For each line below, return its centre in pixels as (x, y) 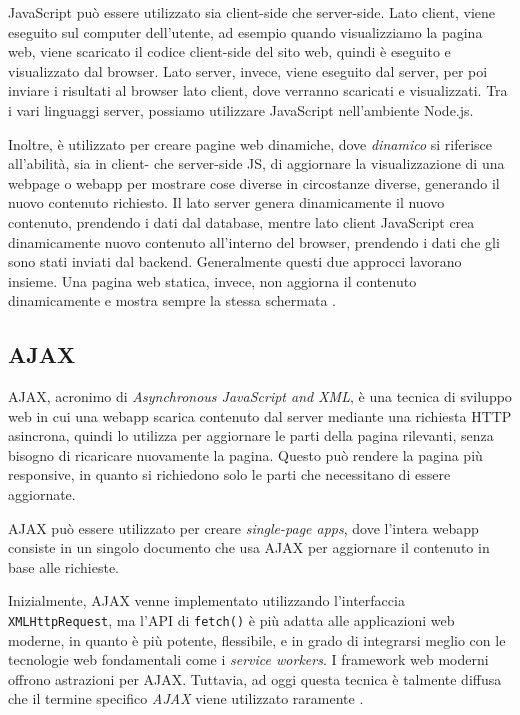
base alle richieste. (64, 566)
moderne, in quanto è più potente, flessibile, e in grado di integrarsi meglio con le (257, 639)
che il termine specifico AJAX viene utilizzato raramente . (186, 698)
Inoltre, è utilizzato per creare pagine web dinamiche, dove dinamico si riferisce (250, 143)
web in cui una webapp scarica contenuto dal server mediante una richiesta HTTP (260, 415)
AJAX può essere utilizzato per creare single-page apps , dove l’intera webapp (243, 527)
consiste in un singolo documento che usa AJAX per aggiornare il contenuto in (249, 547)
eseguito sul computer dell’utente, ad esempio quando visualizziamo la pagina (245, 31)
